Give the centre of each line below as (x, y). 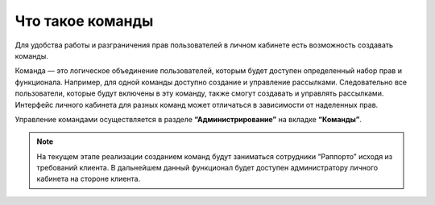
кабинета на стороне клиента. (89, 179)
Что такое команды (84, 21)
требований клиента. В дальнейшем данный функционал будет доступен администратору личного (207, 168)
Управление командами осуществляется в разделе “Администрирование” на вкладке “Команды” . (188, 119)
